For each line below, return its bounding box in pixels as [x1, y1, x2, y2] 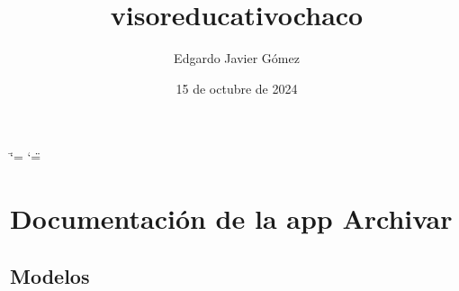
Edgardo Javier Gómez [174, 49, 300, 68]
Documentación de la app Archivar [10, 200, 453, 237]
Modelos [10, 261, 90, 289]
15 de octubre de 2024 [175, 78, 298, 97]
